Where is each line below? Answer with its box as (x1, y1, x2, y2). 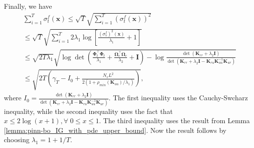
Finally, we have (4, 1, 52, 11)
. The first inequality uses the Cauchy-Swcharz (108, 92, 248, 103)
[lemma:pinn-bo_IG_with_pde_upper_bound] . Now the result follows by (4, 125, 227, 135)
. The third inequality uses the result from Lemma (99, 115, 250, 126)
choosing (4, 134, 30, 145)
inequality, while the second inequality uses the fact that (4, 106, 173, 116)
